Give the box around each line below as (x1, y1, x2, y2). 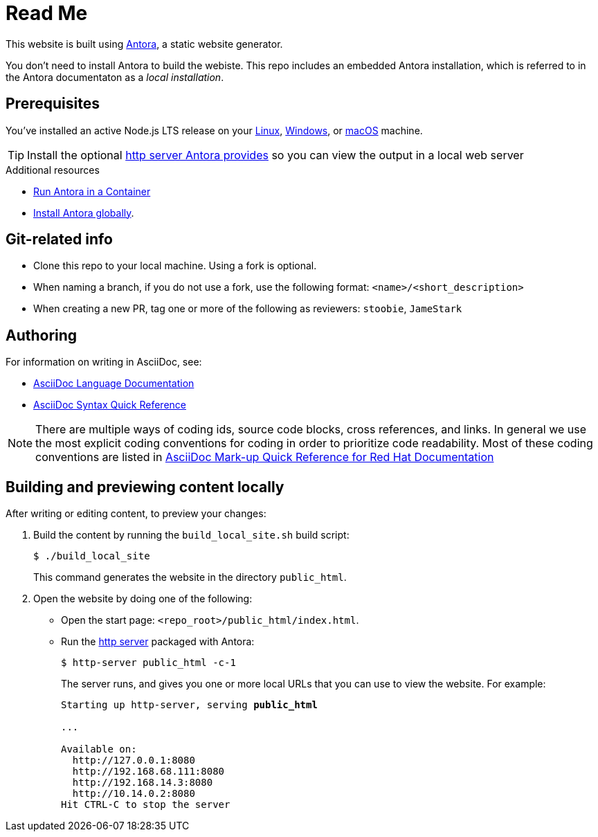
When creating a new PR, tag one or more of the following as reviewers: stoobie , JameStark (33, 303, 462, 315)
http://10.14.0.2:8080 (72, 788, 195, 800)
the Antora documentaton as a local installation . (6, 71, 224, 83)
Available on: (61, 744, 137, 755)
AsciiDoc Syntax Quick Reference (33, 399, 186, 411)
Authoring (6, 326, 78, 344)
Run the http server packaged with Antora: (61, 636, 255, 648)
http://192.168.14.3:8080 (72, 777, 213, 789)
